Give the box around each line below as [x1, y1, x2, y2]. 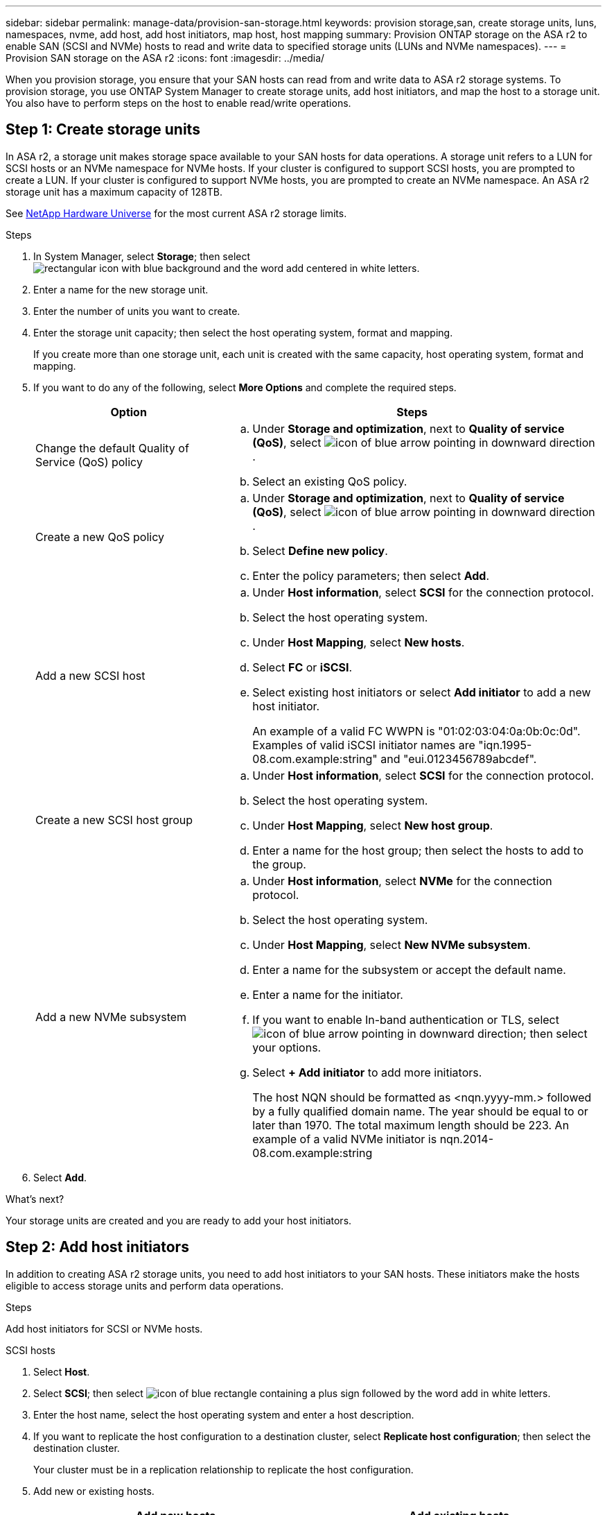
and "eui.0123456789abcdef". [380, 751, 537, 766]
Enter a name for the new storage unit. [33, 283, 209, 296]
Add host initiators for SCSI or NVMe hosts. [6, 1322, 203, 1335]
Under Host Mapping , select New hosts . [252, 635, 465, 649]
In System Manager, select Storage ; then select [33, 250, 251, 262]
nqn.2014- [439, 1131, 494, 1146]
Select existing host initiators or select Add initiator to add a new [252, 685, 591, 699]
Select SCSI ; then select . [33, 1387, 551, 1399]
